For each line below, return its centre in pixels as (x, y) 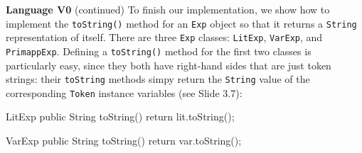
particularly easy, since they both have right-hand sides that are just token (169, 65)
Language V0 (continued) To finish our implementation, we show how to (168, 9)
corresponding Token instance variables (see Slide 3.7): (124, 92)
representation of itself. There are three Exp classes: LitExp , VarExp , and (164, 37)
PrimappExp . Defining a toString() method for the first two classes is (159, 51)
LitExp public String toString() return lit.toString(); (120, 117)
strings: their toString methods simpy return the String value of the (158, 79)
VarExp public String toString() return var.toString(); (124, 141)
